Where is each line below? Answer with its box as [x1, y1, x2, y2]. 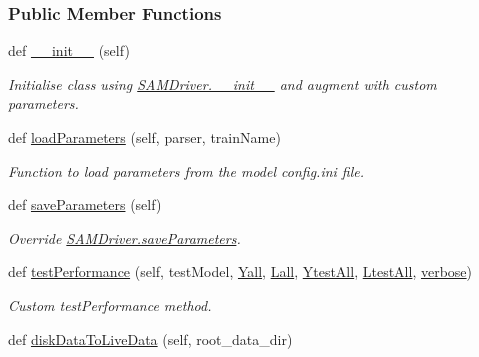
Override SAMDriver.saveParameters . [8, 227, 241, 248]
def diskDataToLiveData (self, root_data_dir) [8, 328, 293, 349]
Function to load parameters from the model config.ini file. [8, 160, 365, 181]
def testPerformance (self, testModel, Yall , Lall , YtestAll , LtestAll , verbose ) [8, 261, 473, 282]
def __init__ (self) [8, 40, 130, 61]
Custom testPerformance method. [8, 294, 212, 315]
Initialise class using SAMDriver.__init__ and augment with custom [8, 73, 437, 94]
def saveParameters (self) [8, 194, 162, 215]
